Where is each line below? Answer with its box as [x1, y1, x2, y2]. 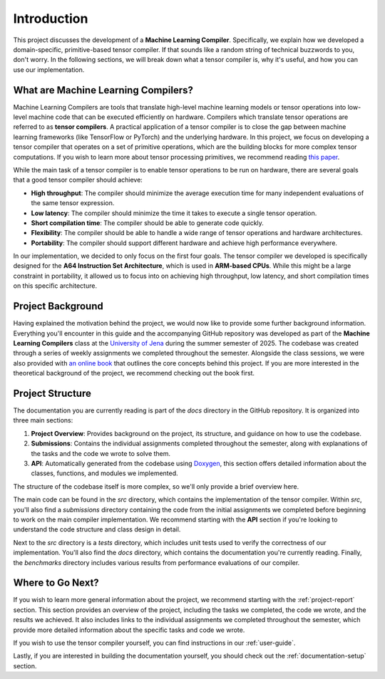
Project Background [13, 300, 103, 313]
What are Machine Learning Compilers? [13, 84, 194, 96]
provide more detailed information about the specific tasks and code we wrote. [13, 626, 245, 634]
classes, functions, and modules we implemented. [31, 469, 178, 477]
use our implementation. [13, 65, 85, 74]
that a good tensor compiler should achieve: [13, 175, 143, 185]
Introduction [13, 11, 88, 26]
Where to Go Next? [13, 577, 99, 589]
